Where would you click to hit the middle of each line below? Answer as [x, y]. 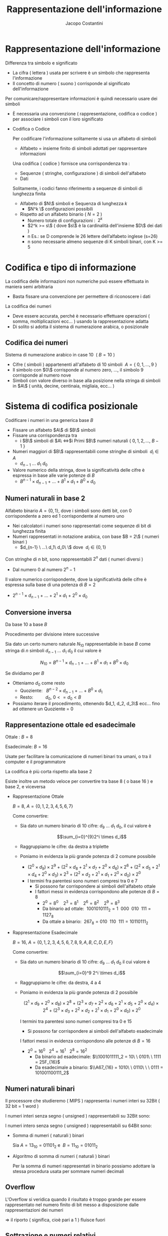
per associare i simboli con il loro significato [58, 119]
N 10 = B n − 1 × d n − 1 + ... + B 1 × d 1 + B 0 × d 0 [84, 662]
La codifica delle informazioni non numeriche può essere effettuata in [77, 281]
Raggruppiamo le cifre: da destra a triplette [64, 846]
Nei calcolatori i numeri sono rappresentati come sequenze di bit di [82, 526]
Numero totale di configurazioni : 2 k [65, 220]
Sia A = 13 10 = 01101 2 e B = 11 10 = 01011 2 [55, 1146]
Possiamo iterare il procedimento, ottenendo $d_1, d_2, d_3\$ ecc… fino [86, 704]
